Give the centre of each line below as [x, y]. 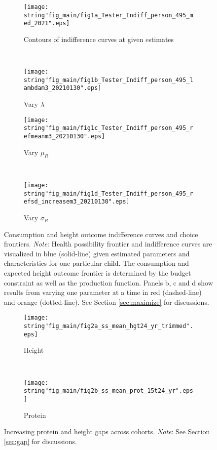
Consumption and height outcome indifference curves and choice [101, 234]
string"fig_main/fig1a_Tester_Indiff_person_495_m [108, 15]
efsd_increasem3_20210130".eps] [77, 202]
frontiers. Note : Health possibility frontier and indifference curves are [108, 244]
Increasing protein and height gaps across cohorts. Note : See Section [107, 431]
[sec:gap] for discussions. [40, 441]
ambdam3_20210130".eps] [63, 88]
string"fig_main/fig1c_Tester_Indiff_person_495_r [108, 128]
